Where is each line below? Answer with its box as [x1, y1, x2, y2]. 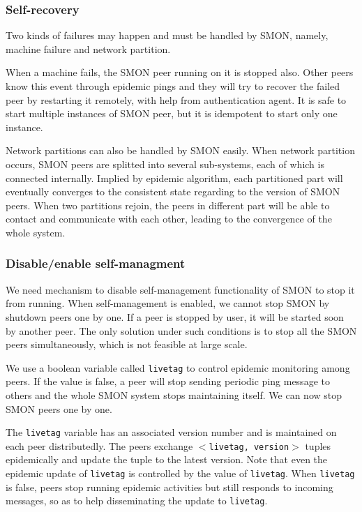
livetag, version [209, 442, 289, 452]
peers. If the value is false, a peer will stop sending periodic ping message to [6, 374, 330, 389]
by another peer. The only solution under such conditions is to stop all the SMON [6, 323, 357, 338]
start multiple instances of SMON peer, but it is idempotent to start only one [6, 106, 338, 121]
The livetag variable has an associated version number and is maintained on [6, 425, 337, 439]
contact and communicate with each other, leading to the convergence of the [6, 211, 332, 226]
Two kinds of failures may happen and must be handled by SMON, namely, [6, 28, 329, 43]
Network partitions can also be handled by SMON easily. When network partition [6, 143, 355, 158]
